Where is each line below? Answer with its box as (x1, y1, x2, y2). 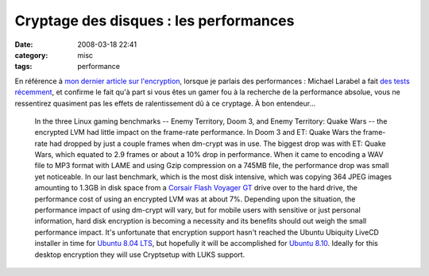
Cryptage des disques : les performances (14, 12, 295, 29)
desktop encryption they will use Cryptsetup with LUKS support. (34, 250, 245, 259)
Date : (14, 40, 33, 49)
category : (14, 50, 48, 59)
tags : (14, 62, 33, 71)
